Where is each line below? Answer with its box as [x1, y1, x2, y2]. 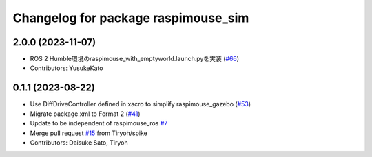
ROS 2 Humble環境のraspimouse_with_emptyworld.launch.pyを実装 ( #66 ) [30, 55, 240, 63]
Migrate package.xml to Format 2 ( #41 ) [30, 110, 141, 118]
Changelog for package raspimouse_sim [12, 10, 249, 25]
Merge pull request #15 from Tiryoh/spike [30, 129, 147, 137]
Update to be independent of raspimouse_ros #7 [30, 119, 168, 128]
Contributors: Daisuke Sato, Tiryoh [30, 138, 128, 147]
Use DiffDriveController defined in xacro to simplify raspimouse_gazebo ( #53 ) [30, 100, 251, 108]
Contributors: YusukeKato [30, 64, 103, 72]
